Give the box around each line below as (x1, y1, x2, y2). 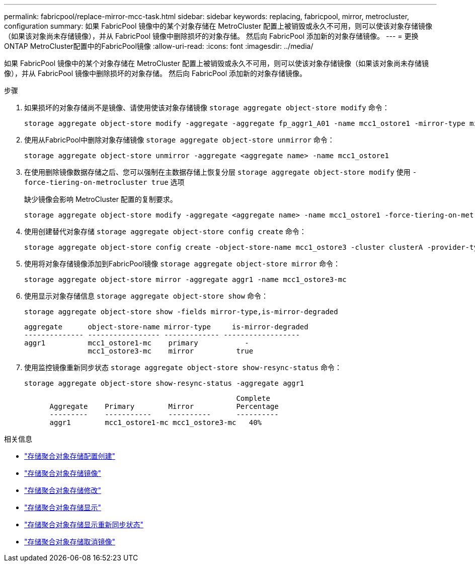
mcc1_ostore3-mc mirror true (88, 347, 254, 355)
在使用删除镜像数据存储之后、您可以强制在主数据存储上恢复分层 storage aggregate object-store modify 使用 (24, 168, 411, 176)
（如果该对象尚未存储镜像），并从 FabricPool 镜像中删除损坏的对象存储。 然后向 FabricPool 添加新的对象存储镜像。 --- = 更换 (4, 32, 419, 40)
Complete (236, 394, 270, 402)
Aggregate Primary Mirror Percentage (49, 402, 279, 410)
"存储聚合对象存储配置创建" (24, 452, 116, 460)
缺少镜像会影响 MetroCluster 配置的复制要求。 (24, 195, 177, 203)
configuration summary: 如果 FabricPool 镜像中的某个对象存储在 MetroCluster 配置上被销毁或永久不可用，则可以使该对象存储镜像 (4, 22, 433, 30)
